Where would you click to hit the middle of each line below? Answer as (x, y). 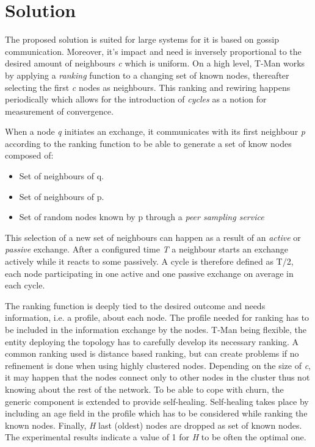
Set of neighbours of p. (62, 196)
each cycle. (25, 285)
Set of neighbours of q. (61, 176)
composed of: (29, 155)
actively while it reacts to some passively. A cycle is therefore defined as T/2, (149, 261)
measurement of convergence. (59, 111)
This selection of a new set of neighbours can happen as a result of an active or (153, 237)
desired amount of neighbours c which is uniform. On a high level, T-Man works (155, 63)
